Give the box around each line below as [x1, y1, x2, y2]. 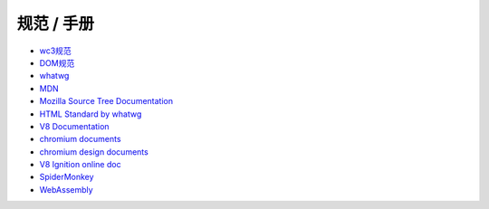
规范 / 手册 [16, 14, 95, 33]
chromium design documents [39, 146, 149, 157]
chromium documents [39, 134, 121, 145]
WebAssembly [39, 184, 94, 195]
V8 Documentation [39, 120, 110, 131]
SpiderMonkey [39, 172, 94, 183]
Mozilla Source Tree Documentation [39, 96, 174, 107]
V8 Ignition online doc [39, 159, 121, 170]
